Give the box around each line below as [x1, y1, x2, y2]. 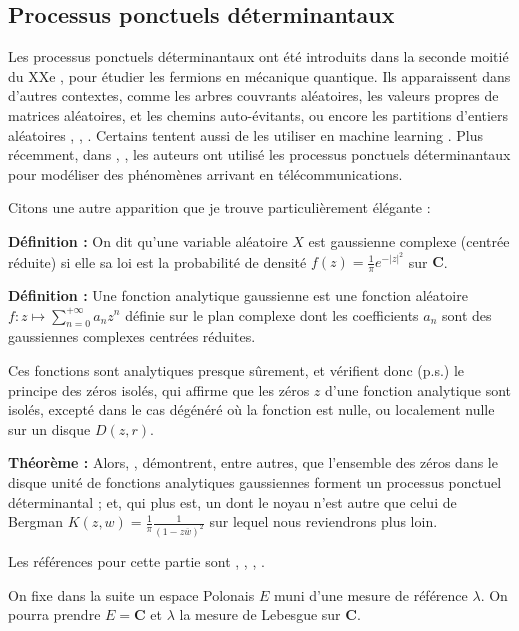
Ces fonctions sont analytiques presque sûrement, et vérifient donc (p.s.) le [8, 359, 465, 380]
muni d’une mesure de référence [273, 584, 468, 605]
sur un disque [8, 418, 91, 439]
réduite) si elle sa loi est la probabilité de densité [8, 251, 307, 272]
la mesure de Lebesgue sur [179, 604, 341, 625]
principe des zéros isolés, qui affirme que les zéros [8, 379, 310, 400]
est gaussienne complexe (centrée [308, 230, 510, 251]
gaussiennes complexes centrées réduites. [8, 326, 256, 347]
